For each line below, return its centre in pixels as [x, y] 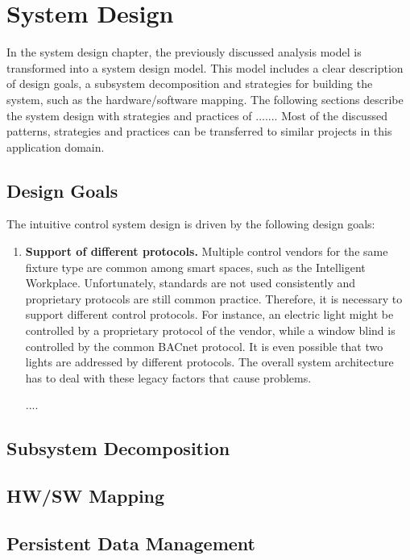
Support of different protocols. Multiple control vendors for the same [207, 251]
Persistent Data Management [131, 543]
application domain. [56, 146]
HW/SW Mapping [86, 496]
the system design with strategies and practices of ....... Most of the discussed [197, 115]
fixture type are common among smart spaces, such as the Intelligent [195, 267]
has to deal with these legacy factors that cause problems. [168, 377]
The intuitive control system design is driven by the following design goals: [191, 224]
